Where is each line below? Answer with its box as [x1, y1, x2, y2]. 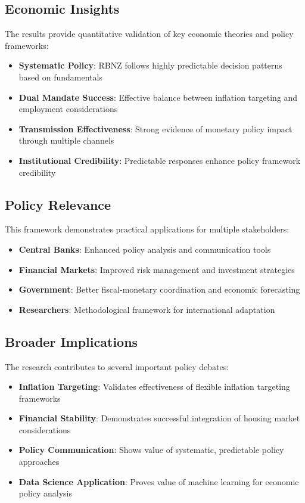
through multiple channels [18, 134, 114, 147]
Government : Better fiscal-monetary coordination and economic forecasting [18, 283, 300, 296]
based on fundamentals [18, 70, 102, 83]
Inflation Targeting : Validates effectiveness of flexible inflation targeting [18, 380, 290, 393]
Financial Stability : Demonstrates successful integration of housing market [18, 412, 300, 424]
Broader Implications [5, 332, 138, 350]
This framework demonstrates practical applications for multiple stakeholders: [5, 223, 290, 235]
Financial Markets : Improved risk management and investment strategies [18, 263, 295, 275]
